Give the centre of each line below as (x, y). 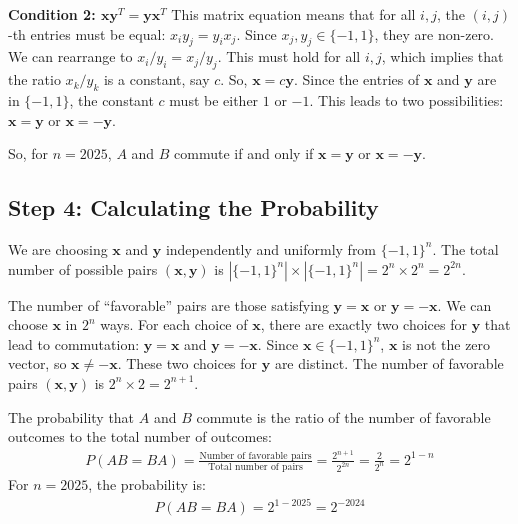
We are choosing (58, 248)
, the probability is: (147, 484)
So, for (28, 153)
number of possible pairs (83, 268)
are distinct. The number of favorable (389, 363)
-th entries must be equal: (87, 33)
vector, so (37, 363)
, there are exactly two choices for (363, 324)
